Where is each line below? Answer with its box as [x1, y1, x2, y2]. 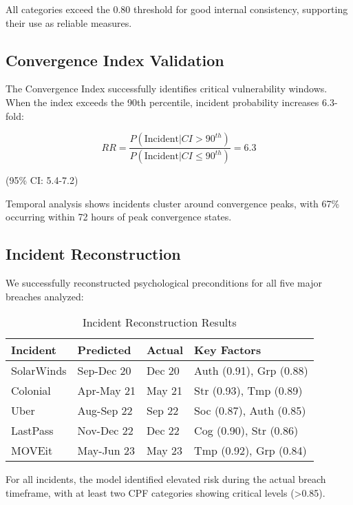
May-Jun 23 [77, 442, 135, 459]
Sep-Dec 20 [77, 362, 131, 379]
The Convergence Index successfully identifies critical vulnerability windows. [6, 81, 328, 96]
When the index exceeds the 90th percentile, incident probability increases [6, 94, 319, 109]
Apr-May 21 [77, 382, 136, 399]
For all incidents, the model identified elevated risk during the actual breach [6, 472, 326, 486]
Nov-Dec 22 [77, 422, 133, 439]
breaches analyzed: [6, 289, 84, 303]
